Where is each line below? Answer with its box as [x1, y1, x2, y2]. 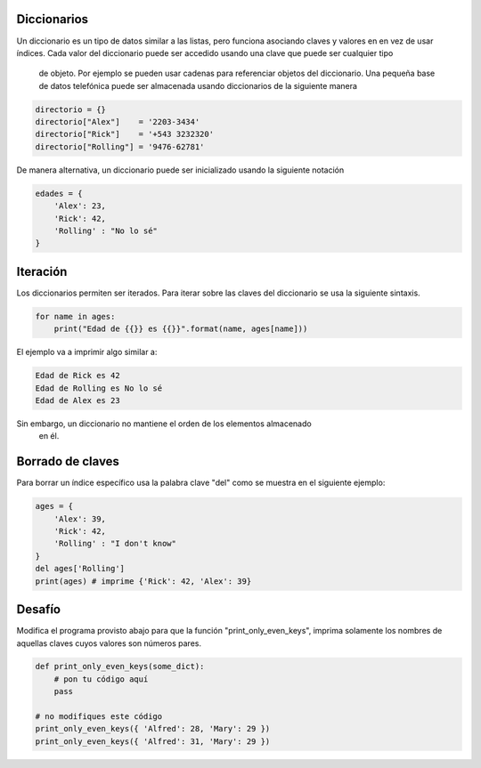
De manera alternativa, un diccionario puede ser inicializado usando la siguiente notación [16, 165, 345, 175]
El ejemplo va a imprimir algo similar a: [16, 347, 158, 358]
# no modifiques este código [35, 712, 163, 722]
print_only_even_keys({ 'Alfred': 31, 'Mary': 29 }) [35, 736, 271, 747]
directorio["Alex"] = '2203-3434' [35, 117, 200, 127]
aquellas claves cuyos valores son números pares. [16, 637, 202, 649]
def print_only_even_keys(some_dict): [35, 661, 205, 672]
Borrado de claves [16, 454, 120, 469]
